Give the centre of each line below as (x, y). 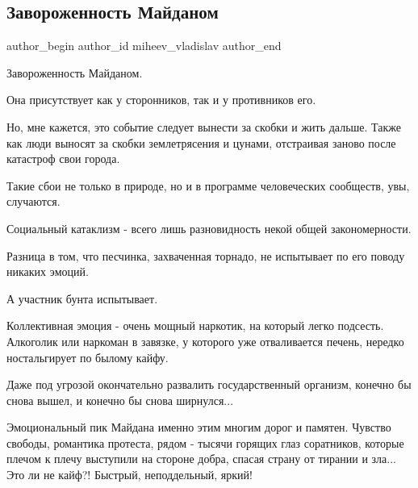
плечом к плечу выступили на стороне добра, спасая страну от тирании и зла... (201, 459)
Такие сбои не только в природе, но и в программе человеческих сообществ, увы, (208, 185)
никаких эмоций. (48, 271)
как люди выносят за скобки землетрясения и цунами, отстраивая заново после (201, 142)
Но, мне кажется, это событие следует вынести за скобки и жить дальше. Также (204, 126)
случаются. (33, 201)
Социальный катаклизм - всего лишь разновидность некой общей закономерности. (209, 228)
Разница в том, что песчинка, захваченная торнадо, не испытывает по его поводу (206, 255)
